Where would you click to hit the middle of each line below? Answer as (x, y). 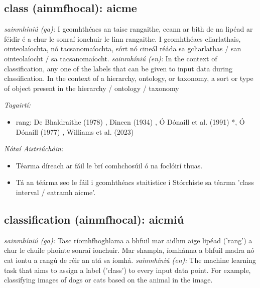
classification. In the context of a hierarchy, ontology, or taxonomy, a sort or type (129, 78)
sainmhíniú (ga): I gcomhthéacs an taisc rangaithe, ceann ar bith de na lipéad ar (128, 29)
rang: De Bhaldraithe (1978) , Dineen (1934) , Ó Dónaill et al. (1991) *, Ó (130, 121)
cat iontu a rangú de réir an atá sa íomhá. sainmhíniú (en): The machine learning (130, 260)
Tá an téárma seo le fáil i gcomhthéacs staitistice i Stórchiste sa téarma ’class (135, 182)
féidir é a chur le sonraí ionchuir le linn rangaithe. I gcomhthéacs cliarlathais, (122, 38)
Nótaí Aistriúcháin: (34, 149)
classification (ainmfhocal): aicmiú (94, 219)
